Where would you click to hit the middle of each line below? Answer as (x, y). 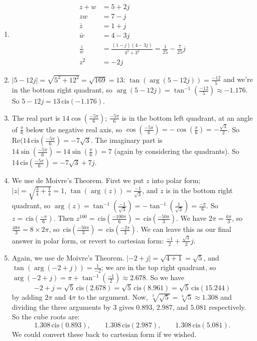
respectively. (228, 307)
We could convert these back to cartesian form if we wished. (104, 334)
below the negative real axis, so (74, 129)
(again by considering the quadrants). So (177, 151)
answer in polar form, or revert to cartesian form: (88, 240)
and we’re (238, 79)
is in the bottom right (199, 190)
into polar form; (176, 180)
